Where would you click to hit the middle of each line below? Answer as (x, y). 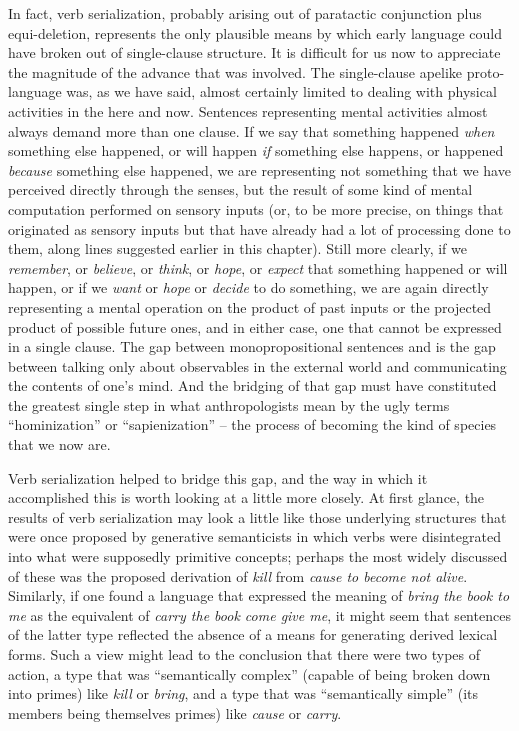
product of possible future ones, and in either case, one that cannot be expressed (255, 326)
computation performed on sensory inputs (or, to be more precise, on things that (256, 208)
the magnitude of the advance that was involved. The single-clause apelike (235, 71)
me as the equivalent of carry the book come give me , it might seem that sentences (259, 614)
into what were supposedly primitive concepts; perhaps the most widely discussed (258, 556)
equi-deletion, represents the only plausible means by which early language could (255, 32)
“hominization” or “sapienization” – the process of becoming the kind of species (252, 424)
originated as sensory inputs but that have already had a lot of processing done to (259, 228)
